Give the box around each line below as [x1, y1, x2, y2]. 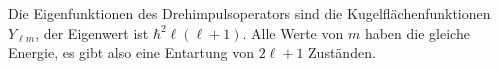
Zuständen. [308, 42, 376, 63]
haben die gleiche [364, 22, 470, 43]
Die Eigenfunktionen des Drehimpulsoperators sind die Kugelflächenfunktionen [8, 3, 491, 23]
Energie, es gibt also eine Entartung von [8, 42, 255, 63]
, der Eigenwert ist [35, 22, 149, 43]
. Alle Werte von [242, 22, 344, 43]
